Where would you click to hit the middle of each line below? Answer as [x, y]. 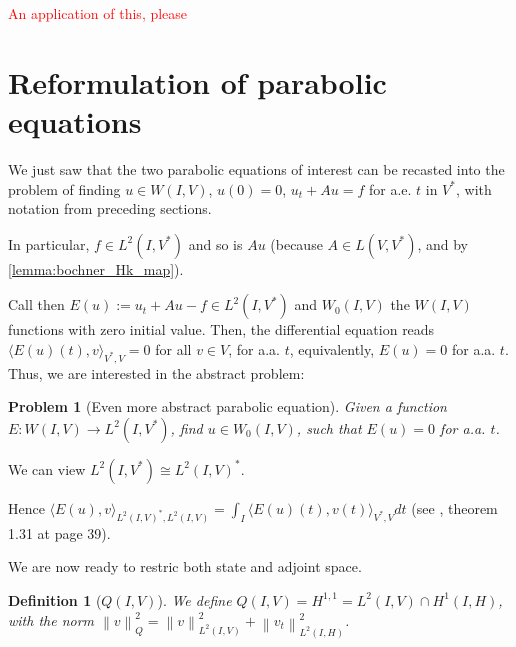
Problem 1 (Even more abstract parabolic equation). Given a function [227, 406]
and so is [215, 243]
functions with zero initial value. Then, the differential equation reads [221, 329]
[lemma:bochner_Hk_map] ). [96, 268]
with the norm [51, 619]
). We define [194, 599]
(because [296, 243]
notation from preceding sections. [110, 208]
